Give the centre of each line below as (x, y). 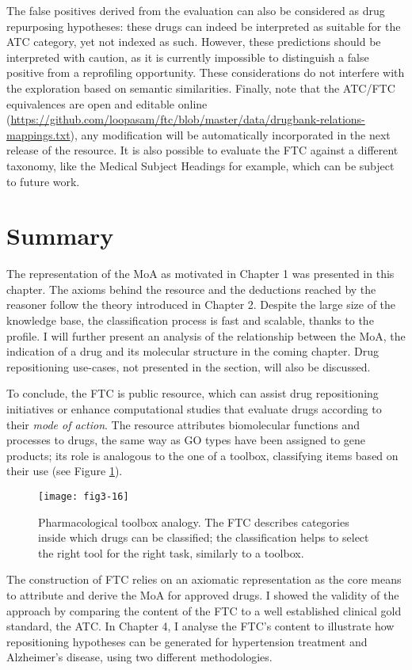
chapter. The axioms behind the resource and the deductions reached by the (191, 289)
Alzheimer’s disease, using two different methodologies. (139, 657)
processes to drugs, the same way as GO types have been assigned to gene (186, 440)
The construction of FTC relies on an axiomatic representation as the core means (204, 579)
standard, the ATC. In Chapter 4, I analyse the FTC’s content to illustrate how (200, 626)
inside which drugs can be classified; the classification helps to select (204, 537)
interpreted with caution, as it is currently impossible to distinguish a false (188, 57)
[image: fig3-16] (84, 496)
